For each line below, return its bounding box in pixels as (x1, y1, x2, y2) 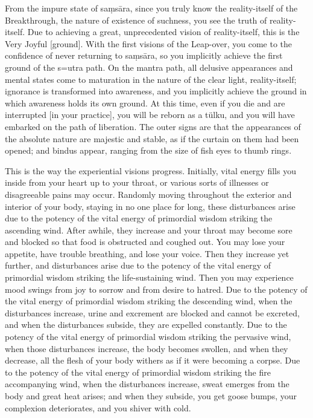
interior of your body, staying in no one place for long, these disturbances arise (5, 200, 296, 212)
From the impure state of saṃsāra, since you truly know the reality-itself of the (5, 2, 298, 14)
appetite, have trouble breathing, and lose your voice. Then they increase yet (5, 247, 289, 260)
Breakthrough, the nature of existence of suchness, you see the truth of (5, 13, 267, 26)
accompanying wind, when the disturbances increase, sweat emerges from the (5, 377, 289, 390)
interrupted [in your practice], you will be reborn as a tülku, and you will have (5, 108, 295, 121)
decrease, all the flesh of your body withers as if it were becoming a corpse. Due (5, 354, 300, 367)
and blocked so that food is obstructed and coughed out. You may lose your (5, 235, 285, 248)
